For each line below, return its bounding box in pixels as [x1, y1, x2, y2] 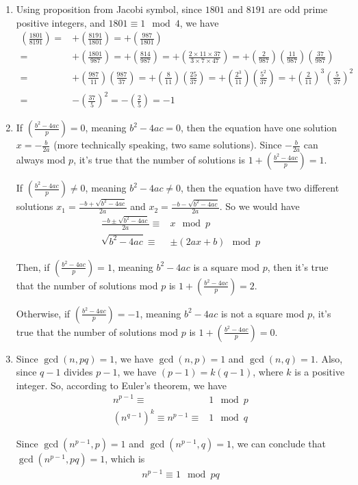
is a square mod [193, 259, 260, 274]
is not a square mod [220, 306, 305, 320]
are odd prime [268, 2, 328, 16]
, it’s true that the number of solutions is [73, 153, 245, 167]
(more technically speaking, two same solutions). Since [53, 137, 282, 152]
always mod [16, 153, 66, 167]
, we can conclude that [231, 436, 327, 451]
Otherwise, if [16, 306, 71, 320]
